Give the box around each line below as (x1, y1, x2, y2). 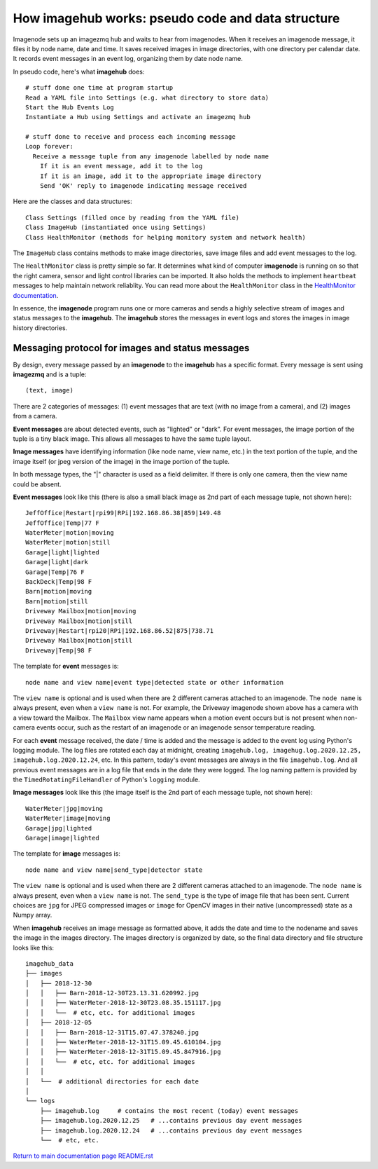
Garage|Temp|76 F (25, 568, 85, 576)
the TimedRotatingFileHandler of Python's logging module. (13, 775, 200, 784)
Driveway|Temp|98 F (25, 646, 92, 655)
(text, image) (25, 386, 73, 395)
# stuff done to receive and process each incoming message (25, 133, 236, 141)
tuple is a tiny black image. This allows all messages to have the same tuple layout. (13, 435, 252, 443)
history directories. (13, 323, 68, 332)
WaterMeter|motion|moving (25, 529, 115, 537)
